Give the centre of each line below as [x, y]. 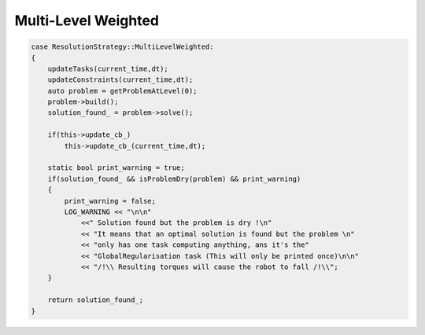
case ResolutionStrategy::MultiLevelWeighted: [122, 47]
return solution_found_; [96, 300]
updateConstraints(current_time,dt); [120, 80]
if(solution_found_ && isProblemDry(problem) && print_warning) [174, 179]
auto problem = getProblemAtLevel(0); [122, 91]
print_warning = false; [110, 201]
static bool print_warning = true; [116, 168]
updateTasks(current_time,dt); [108, 68]
